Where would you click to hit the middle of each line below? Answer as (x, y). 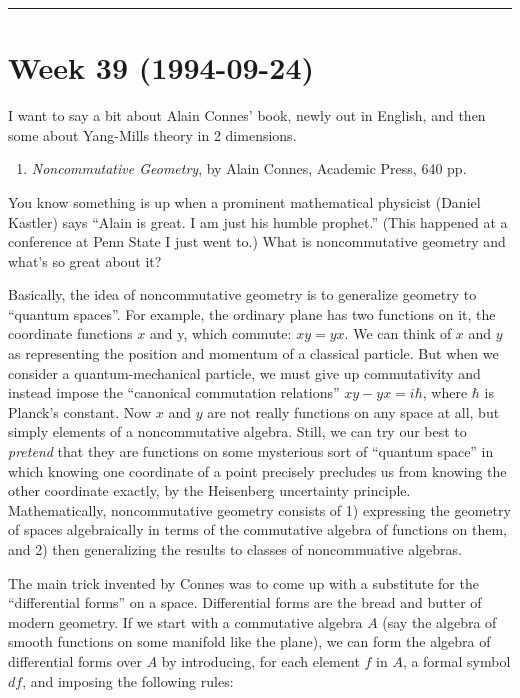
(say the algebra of (439, 621)
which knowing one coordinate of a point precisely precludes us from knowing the (257, 470)
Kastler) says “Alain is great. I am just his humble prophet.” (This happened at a (258, 221)
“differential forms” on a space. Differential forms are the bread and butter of (245, 602)
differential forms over (75, 660)
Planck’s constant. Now (80, 411)
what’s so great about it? (85, 260)
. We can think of (398, 333)
